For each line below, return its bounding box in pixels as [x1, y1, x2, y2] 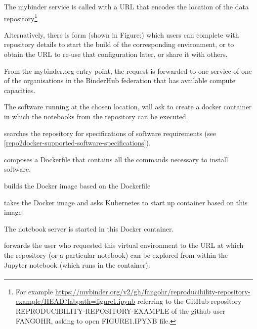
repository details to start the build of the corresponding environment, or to [4, 39, 234, 49]
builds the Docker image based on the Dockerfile [4, 180, 151, 190]
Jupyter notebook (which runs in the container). [4, 259, 150, 270]
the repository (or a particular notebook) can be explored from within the [4, 249, 228, 260]
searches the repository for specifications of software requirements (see [4, 128, 216, 138]
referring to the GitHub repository [137, 296, 242, 306]
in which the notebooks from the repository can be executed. [4, 111, 188, 121]
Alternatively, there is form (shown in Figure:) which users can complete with [4, 29, 239, 40]
